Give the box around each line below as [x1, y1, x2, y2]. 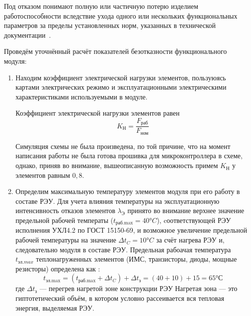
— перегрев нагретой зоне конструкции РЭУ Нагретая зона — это [39, 283, 238, 293]
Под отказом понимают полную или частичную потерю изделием [4, 1, 199, 11]
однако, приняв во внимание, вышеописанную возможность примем [15, 160, 218, 170]
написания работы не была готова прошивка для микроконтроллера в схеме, [15, 150, 243, 161]
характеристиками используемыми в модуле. [15, 91, 148, 101]
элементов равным [15, 170, 70, 180]
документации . [4, 29, 51, 40]
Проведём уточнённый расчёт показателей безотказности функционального [4, 46, 227, 56]
